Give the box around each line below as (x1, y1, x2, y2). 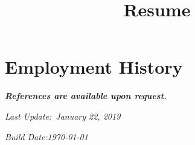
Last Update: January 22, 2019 (5, 109, 121, 122)
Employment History (5, 54, 183, 79)
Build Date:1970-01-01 (5, 130, 88, 143)
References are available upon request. (5, 89, 167, 102)
